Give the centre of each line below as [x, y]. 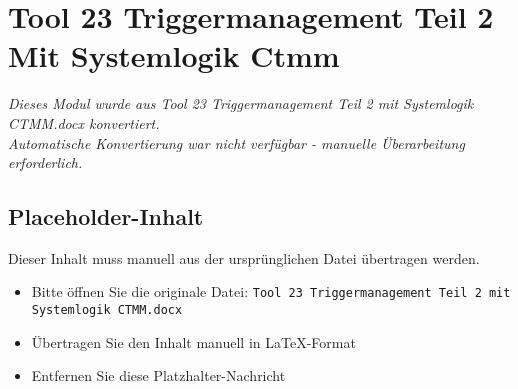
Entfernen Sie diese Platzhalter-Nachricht [158, 375]
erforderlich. [45, 162]
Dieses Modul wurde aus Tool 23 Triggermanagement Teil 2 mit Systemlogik [241, 103]
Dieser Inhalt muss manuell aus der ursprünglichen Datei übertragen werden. [244, 257]
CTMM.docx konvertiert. [84, 122]
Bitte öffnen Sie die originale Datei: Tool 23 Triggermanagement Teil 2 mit [271, 291]
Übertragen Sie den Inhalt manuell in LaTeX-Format [193, 341]
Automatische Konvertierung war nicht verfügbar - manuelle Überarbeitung [236, 142]
